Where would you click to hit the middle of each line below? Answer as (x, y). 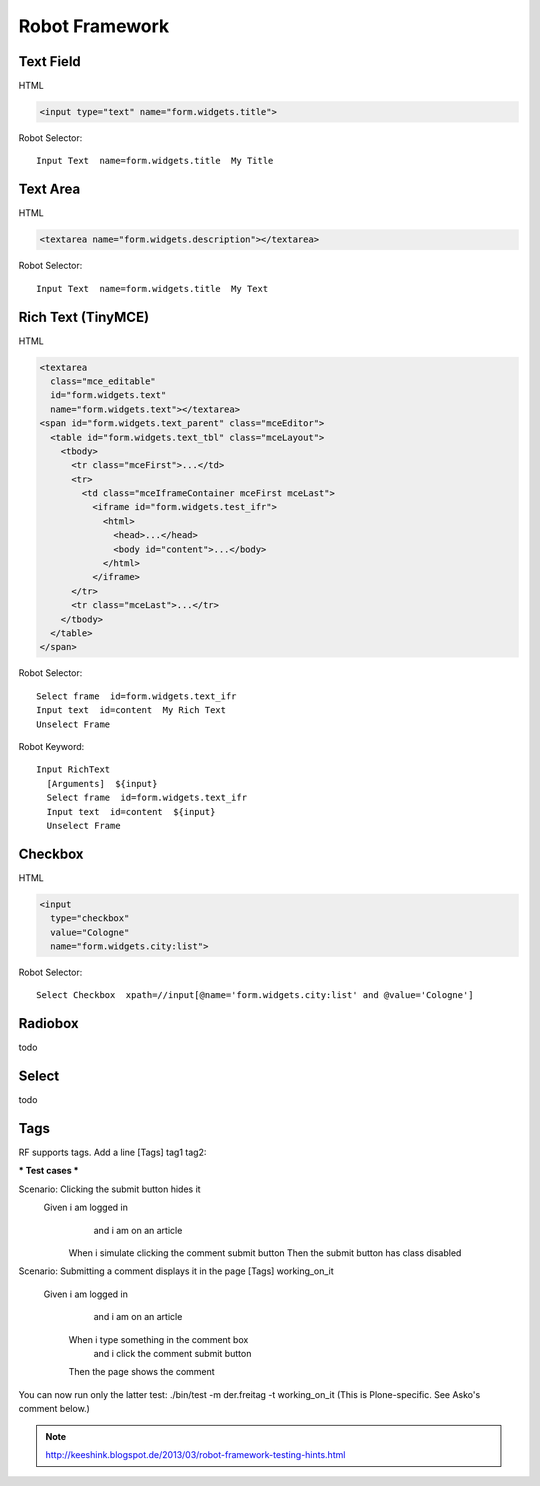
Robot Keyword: (51, 746)
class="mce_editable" (103, 381)
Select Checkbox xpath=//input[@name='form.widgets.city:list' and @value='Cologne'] (255, 995)
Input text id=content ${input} (131, 811)
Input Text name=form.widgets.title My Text (152, 288)
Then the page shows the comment (141, 1372)
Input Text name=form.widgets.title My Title (155, 161)
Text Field (50, 61)
